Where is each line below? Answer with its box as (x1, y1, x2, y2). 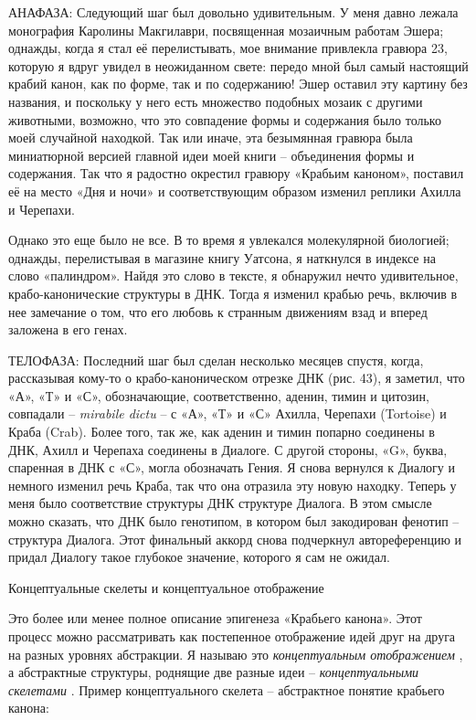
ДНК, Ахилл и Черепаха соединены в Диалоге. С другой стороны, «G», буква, (8, 439, 448, 459)
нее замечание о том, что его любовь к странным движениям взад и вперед (8, 302, 428, 321)
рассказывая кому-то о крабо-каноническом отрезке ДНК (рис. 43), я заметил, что (8, 368, 465, 387)
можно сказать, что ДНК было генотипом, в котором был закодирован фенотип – (8, 512, 460, 531)
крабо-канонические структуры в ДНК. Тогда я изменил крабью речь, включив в (8, 283, 458, 302)
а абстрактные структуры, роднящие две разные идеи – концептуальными (8, 662, 419, 682)
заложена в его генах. (8, 320, 128, 339)
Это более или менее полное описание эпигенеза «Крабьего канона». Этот (8, 609, 422, 628)
